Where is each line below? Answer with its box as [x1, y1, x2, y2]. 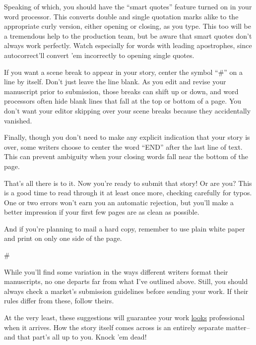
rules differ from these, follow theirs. [4, 295, 114, 306]
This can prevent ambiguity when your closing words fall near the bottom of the [4, 151, 248, 162]
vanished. [4, 115, 32, 125]
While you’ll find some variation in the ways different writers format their [4, 266, 228, 277]
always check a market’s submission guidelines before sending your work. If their [4, 286, 249, 296]
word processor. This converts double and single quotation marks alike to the [4, 11, 239, 21]
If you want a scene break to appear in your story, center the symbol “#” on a [4, 66, 243, 77]
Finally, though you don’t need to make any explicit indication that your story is [4, 132, 250, 142]
